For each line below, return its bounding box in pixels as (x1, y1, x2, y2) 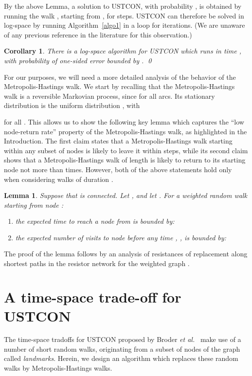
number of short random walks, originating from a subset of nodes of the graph (4, 343, 240, 354)
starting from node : (4, 199, 64, 210)
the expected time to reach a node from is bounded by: (15, 216, 175, 226)
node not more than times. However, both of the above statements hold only (4, 164, 232, 174)
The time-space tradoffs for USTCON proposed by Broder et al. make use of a (4, 334, 241, 344)
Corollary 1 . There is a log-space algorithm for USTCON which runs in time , (4, 46, 242, 56)
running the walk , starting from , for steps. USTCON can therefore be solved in (4, 10, 244, 20)
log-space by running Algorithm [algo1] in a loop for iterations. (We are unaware (4, 20, 245, 30)
